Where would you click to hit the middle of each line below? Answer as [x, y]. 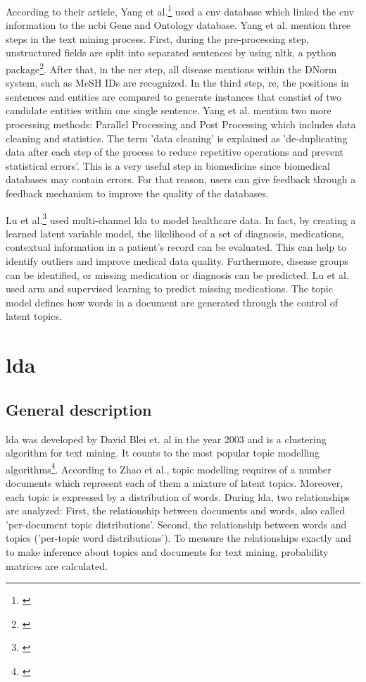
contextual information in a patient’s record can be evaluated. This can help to [176, 247]
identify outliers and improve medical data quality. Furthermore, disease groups [177, 261]
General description [79, 409]
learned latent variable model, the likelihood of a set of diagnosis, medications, [175, 233]
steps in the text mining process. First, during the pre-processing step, [158, 38]
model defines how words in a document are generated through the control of [172, 302]
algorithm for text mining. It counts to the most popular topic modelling [163, 453]
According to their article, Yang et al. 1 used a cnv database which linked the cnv [180, 10]
